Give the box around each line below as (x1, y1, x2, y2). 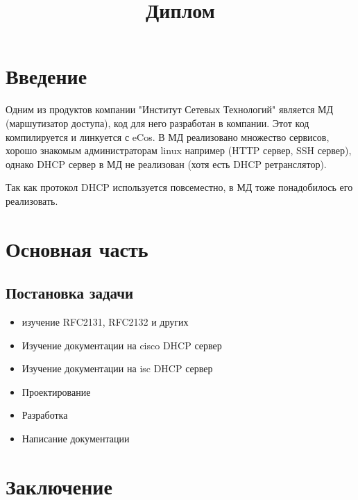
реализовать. (6, 193, 58, 208)
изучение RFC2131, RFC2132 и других (22, 315, 189, 329)
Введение (6, 62, 87, 90)
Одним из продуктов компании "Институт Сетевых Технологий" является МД (6, 102, 333, 117)
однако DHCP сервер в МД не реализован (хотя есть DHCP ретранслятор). (6, 156, 327, 171)
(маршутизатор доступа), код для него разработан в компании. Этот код (6, 115, 309, 130)
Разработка (22, 408, 68, 422)
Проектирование (22, 384, 91, 399)
